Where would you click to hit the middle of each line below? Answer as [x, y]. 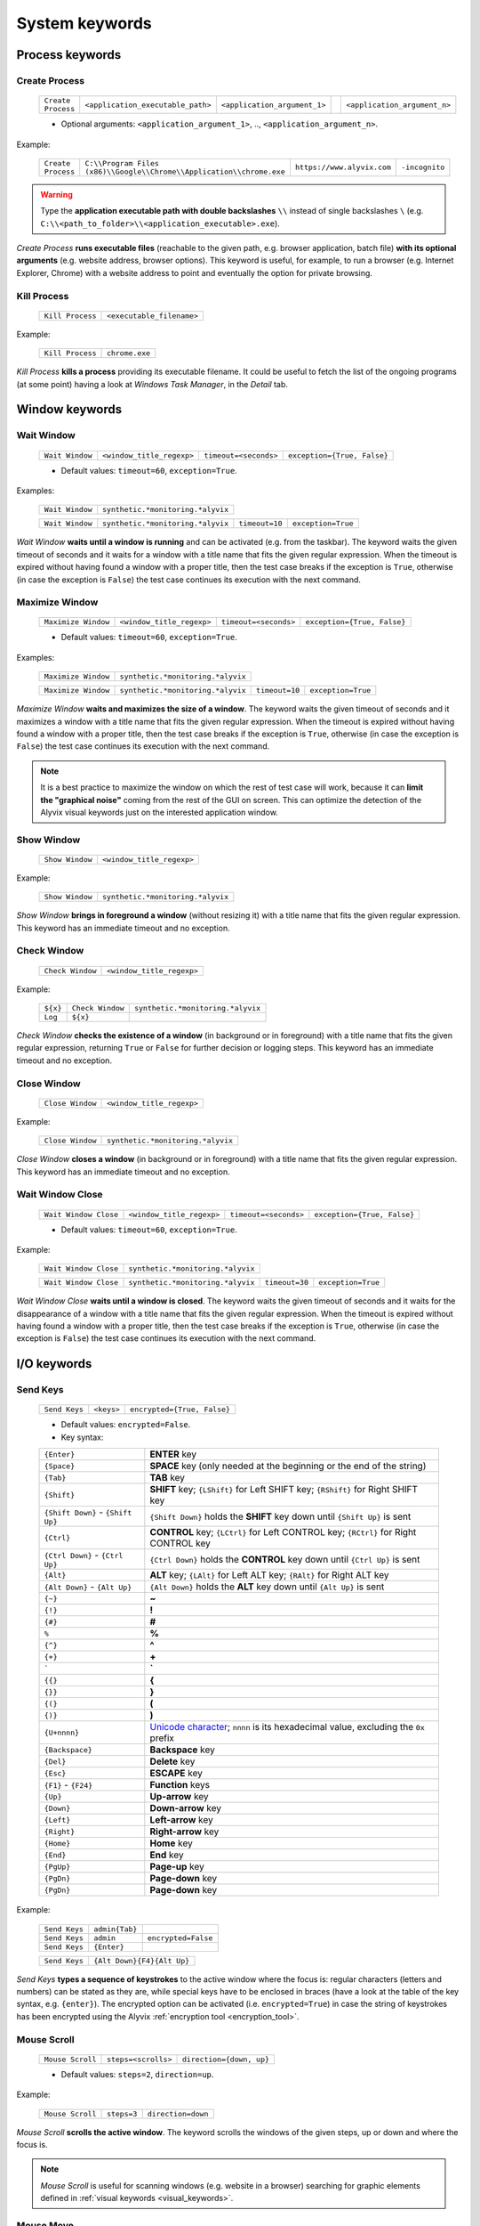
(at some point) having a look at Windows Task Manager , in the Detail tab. [152, 384]
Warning [56, 194]
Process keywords [69, 55]
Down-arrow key [186, 1808]
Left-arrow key [181, 1820]
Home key [171, 1843]
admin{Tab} [116, 1929]
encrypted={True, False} [180, 1410]
